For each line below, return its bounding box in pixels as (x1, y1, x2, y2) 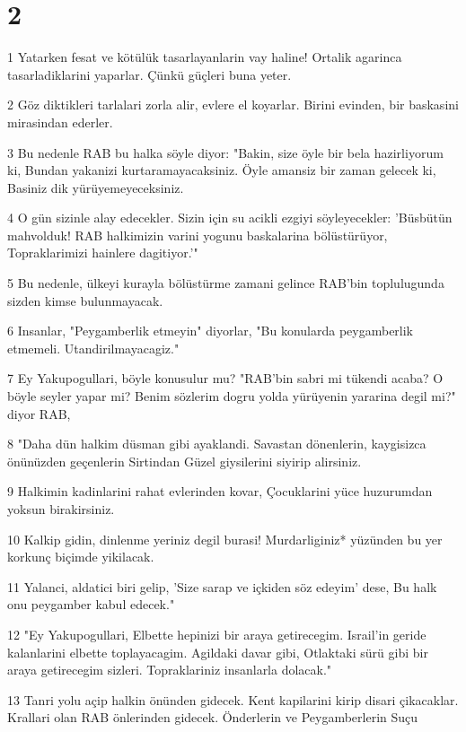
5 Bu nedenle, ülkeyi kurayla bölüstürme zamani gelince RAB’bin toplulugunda (7, 274, 444, 292)
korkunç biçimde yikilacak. (7, 547, 154, 566)
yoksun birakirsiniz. (7, 500, 115, 518)
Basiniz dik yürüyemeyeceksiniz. (7, 178, 184, 196)
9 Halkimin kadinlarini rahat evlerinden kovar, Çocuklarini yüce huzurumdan (7, 482, 433, 501)
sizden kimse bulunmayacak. (7, 291, 163, 309)
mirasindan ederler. (7, 112, 113, 131)
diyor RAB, (7, 404, 71, 423)
